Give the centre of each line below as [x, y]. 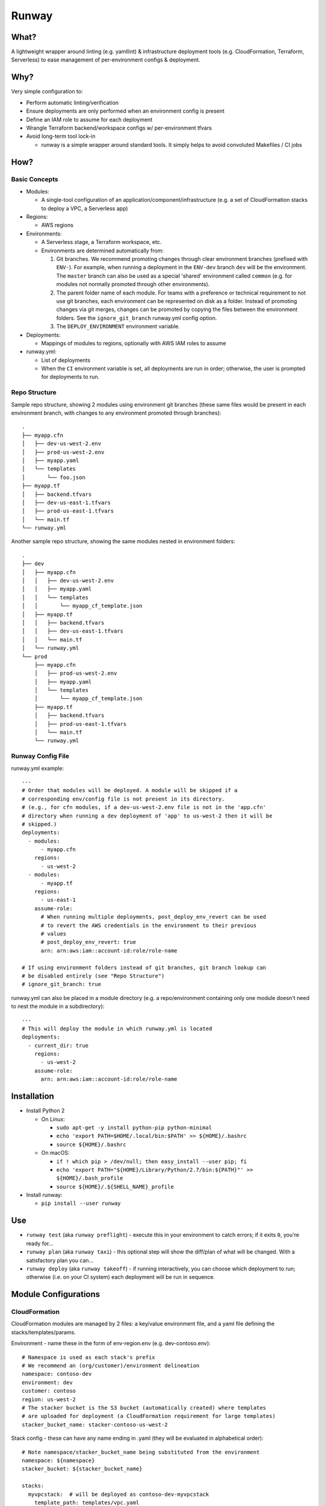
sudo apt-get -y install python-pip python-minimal [134, 1127]
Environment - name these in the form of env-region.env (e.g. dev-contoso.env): [111, 1343]
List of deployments [66, 360]
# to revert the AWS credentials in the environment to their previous [149, 925]
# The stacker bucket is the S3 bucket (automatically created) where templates [144, 1408]
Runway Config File [40, 756]
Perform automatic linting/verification [73, 102]
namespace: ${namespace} [58, 1460]
